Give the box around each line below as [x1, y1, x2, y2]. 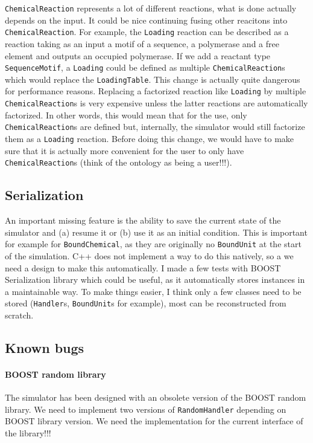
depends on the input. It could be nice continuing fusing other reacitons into [5, 13, 288, 26]
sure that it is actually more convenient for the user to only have [5, 144, 244, 157]
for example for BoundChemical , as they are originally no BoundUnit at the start [5, 238, 302, 250]
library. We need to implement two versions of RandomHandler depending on [5, 403, 286, 415]
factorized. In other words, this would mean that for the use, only [5, 108, 247, 121]
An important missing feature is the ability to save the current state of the [5, 214, 281, 227]
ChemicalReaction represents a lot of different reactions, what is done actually [5, 2, 297, 14]
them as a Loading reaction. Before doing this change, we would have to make [5, 132, 294, 144]
